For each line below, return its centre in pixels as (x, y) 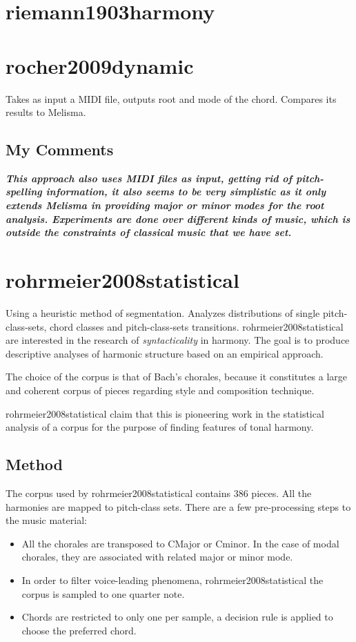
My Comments (60, 149)
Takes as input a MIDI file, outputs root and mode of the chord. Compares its (171, 98)
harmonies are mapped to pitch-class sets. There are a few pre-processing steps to (178, 506)
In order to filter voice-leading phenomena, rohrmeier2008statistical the (172, 580)
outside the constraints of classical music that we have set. (149, 232)
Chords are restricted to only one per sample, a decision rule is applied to (177, 617)
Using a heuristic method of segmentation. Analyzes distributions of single (163, 312)
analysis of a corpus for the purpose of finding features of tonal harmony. (160, 427)
